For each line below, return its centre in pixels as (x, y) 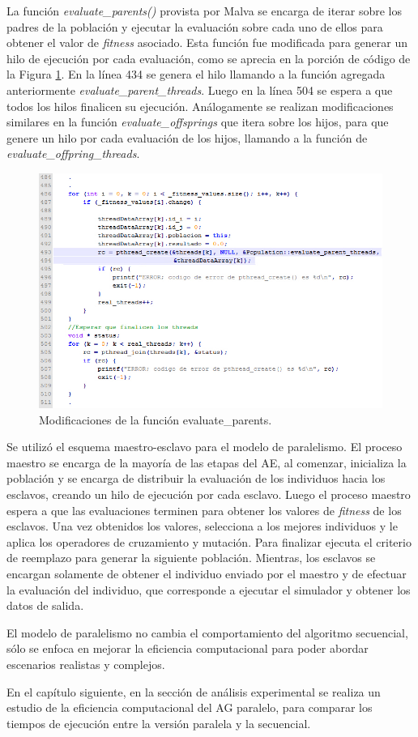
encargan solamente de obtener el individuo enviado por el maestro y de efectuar (207, 573)
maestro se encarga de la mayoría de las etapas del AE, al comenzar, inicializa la (207, 462)
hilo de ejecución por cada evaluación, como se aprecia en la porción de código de (209, 58)
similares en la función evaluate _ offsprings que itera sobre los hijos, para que (198, 122)
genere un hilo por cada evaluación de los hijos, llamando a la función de (187, 137)
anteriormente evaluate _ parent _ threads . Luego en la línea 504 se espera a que (200, 89)
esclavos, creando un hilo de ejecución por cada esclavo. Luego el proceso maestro (209, 494)
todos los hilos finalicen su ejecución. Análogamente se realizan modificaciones (200, 106)
